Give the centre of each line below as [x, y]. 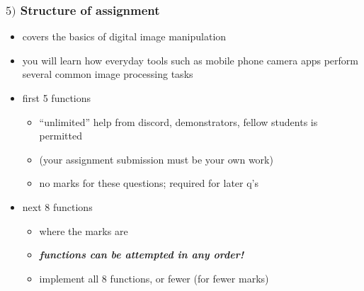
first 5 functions [57, 98]
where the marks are [84, 230]
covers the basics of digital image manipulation [124, 36]
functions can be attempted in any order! [142, 255]
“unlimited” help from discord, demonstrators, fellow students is [178, 121]
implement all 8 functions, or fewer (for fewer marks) [154, 278]
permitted [61, 136]
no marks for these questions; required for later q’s [149, 183]
